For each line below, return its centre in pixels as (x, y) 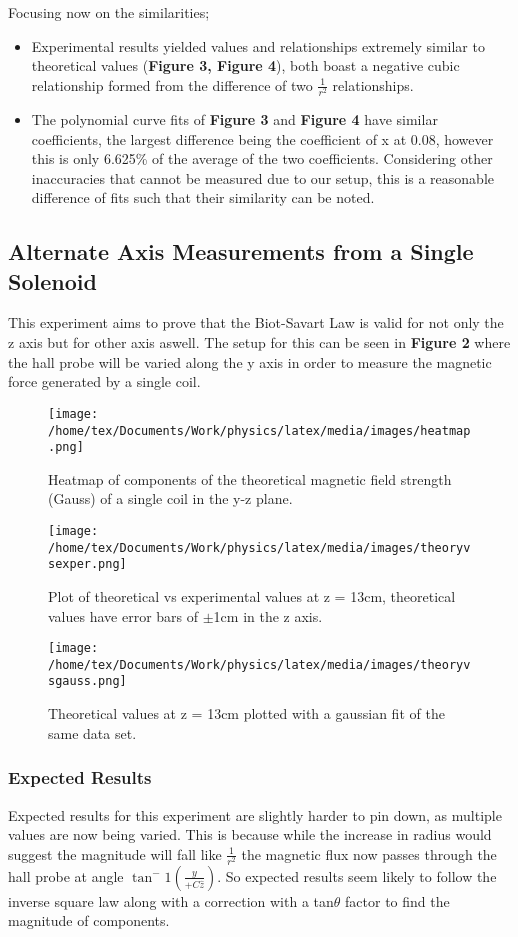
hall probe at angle (66, 875)
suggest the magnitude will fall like (115, 853)
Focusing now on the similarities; (109, 12)
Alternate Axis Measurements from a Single (241, 251)
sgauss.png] (87, 681)
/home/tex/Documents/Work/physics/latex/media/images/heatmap (259, 430)
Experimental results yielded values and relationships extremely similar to (258, 45)
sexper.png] (87, 564)
